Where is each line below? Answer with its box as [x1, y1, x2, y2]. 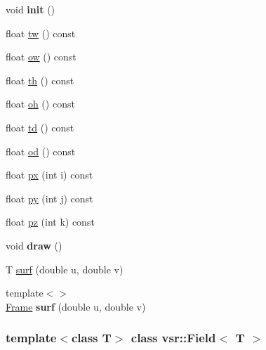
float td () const [6, 119, 74, 134]
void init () [6, 2, 55, 16]
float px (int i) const [6, 167, 93, 182]
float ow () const [6, 49, 77, 64]
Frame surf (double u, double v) [6, 299, 146, 313]
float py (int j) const [6, 190, 93, 205]
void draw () [6, 238, 62, 252]
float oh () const [6, 96, 75, 111]
